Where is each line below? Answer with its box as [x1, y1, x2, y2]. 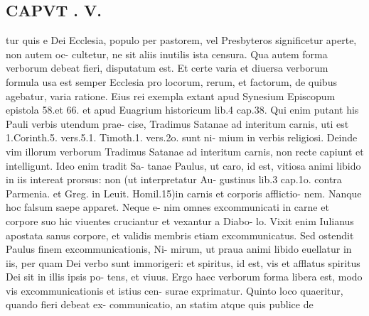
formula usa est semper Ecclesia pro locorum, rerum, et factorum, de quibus [6, 74, 337, 89]
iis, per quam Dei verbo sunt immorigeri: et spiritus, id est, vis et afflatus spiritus [6, 255, 360, 270]
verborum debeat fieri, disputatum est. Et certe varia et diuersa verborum [6, 60, 328, 75]
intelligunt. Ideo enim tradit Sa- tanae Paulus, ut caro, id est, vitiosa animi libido [6, 158, 361, 173]
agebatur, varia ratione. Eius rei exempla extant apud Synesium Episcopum [6, 88, 336, 103]
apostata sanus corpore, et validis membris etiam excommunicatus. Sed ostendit [6, 227, 354, 242]
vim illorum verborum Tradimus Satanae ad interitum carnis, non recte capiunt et [6, 143, 364, 158]
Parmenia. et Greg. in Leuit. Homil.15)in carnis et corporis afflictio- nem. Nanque [6, 185, 362, 200]
